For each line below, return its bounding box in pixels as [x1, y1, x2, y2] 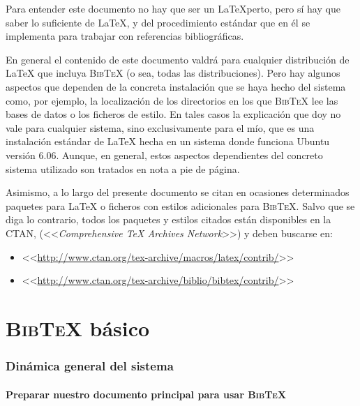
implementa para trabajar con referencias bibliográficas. [6, 29, 244, 43]
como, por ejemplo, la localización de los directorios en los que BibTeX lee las [6, 93, 338, 107]
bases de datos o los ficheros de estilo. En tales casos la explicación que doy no [6, 107, 341, 121]
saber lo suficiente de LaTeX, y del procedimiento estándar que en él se [6, 15, 310, 29]
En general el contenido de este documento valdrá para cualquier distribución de [6, 52, 350, 66]
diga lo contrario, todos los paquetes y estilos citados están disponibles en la [6, 212, 331, 227]
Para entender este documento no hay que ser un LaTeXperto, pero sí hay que [6, 1, 340, 15]
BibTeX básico [6, 313, 150, 342]
